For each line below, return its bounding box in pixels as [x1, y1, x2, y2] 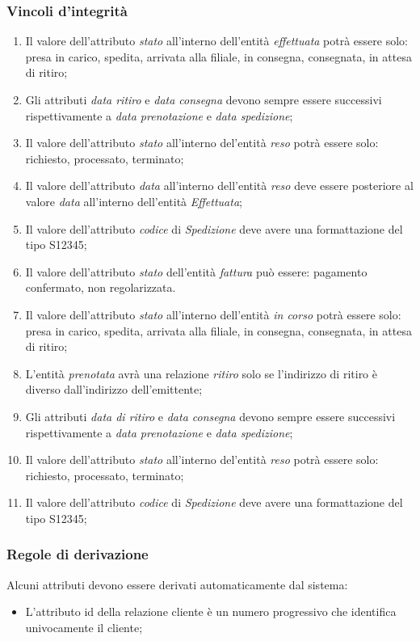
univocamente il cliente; [25, 618, 143, 635]
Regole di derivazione [6, 544, 149, 564]
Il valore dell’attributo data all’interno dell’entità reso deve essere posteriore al [25, 177, 414, 194]
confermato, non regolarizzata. [25, 279, 176, 296]
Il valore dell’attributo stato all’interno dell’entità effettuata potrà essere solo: [25, 32, 409, 49]
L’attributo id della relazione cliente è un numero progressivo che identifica [25, 603, 397, 620]
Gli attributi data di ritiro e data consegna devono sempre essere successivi [25, 407, 396, 424]
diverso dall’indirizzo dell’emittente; [25, 381, 203, 398]
